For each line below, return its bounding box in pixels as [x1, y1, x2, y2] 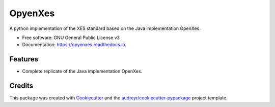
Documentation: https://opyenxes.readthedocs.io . [22, 42, 127, 48]
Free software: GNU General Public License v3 [22, 34, 120, 41]
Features [9, 55, 38, 63]
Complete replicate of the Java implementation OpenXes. [22, 68, 143, 75]
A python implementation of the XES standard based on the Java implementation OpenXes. [9, 25, 201, 31]
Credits [9, 82, 34, 90]
